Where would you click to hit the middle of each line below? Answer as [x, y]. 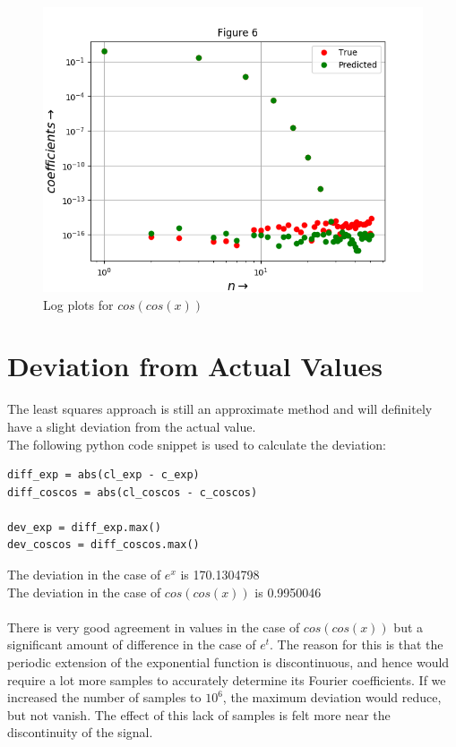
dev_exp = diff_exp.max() [84, 527]
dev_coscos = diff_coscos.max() [103, 545]
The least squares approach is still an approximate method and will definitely [220, 409]
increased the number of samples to [104, 697]
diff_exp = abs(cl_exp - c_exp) [103, 475]
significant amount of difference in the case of [132, 644]
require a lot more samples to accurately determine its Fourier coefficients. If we [227, 679]
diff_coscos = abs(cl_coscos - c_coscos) [133, 492]
